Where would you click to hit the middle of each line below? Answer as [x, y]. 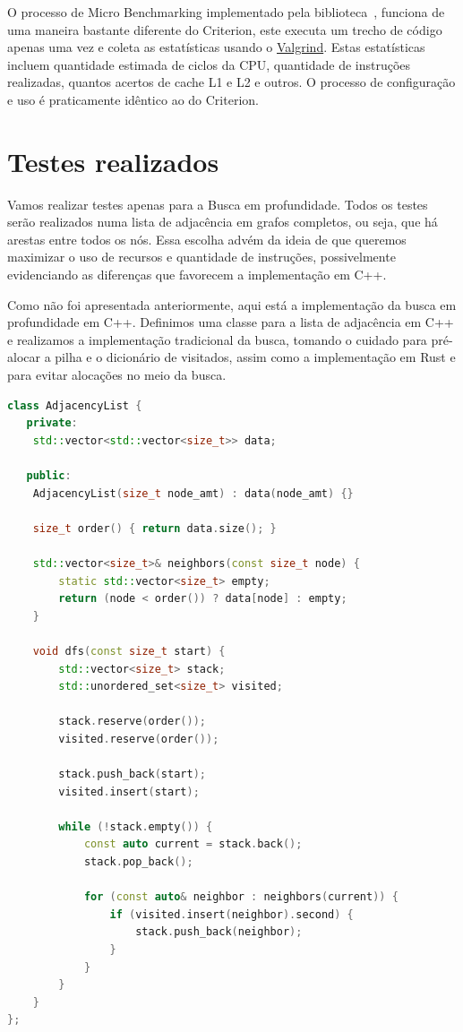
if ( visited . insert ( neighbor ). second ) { [231, 914]
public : [49, 476]
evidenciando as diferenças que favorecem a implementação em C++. [197, 275]
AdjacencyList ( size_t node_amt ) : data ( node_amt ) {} [193, 493]
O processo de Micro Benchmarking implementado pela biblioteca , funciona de [226, 12]
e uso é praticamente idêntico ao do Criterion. [133, 99]
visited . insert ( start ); [129, 791]
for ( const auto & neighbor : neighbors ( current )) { [241, 897]
